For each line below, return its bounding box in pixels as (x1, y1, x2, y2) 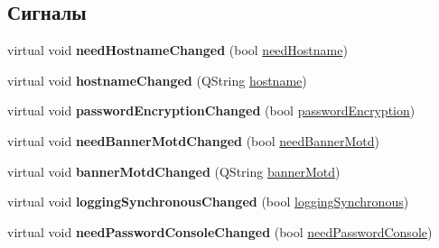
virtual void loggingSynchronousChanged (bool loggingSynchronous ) (7, 192, 409, 211)
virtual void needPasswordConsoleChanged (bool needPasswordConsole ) (7, 222, 433, 241)
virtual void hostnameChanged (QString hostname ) (7, 70, 307, 89)
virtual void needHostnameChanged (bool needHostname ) (7, 41, 348, 60)
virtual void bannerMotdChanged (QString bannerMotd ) (7, 161, 341, 180)
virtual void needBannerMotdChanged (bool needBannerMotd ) (7, 131, 379, 150)
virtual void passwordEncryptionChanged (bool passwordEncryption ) (7, 101, 416, 120)
